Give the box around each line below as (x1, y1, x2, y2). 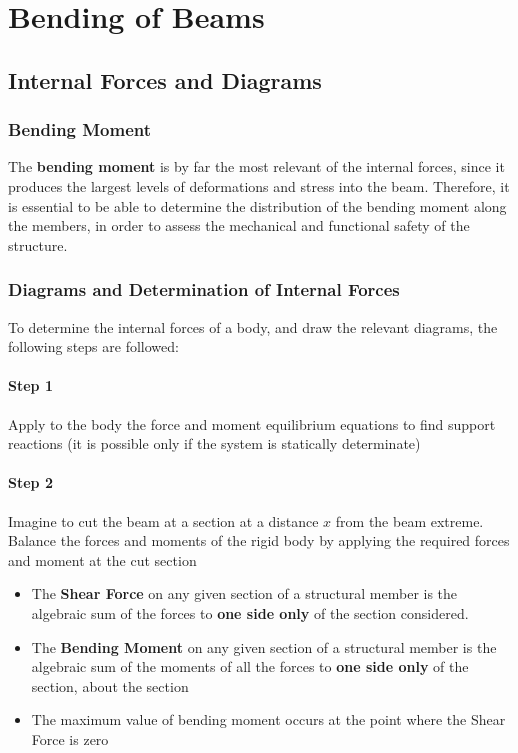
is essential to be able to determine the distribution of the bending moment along (8, 195, 507, 216)
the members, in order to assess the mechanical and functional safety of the (8, 215, 470, 236)
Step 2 (8, 472, 53, 493)
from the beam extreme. (335, 510, 484, 531)
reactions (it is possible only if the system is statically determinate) (8, 433, 421, 454)
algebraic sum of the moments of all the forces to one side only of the (31, 656, 469, 677)
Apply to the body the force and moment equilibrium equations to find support (8, 413, 496, 434)
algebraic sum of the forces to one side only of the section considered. (31, 602, 469, 623)
